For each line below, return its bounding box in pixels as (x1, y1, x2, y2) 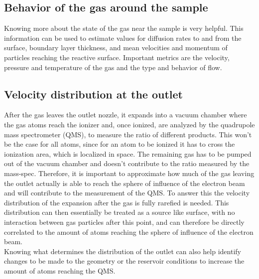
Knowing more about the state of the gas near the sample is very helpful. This (4, 23, 244, 33)
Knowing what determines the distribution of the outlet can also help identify (4, 246, 241, 256)
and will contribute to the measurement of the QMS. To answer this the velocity (4, 187, 250, 198)
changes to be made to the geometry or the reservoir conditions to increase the (4, 256, 245, 266)
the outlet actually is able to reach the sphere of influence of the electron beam (4, 178, 245, 188)
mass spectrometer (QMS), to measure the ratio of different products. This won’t (4, 129, 252, 139)
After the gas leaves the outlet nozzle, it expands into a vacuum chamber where (4, 109, 247, 120)
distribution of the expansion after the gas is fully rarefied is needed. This (4, 197, 229, 207)
